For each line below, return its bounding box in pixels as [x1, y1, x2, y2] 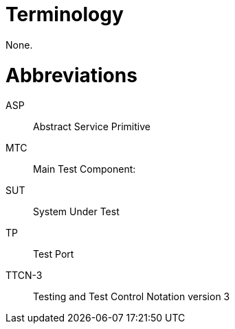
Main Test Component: [33, 163, 136, 175]
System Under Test [33, 206, 120, 218]
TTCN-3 [5, 269, 43, 282]
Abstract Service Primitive [33, 121, 150, 133]
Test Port [33, 248, 74, 260]
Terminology [5, 3, 124, 26]
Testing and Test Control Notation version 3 [33, 291, 230, 303]
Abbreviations [5, 63, 137, 87]
